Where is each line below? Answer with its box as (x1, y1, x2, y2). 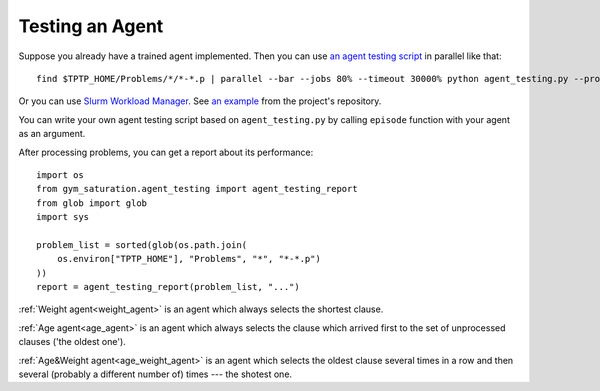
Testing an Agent (18, 15, 164, 37)
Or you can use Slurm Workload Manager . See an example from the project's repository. (18, 95, 382, 107)
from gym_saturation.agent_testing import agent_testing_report (36, 183, 359, 195)
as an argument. (18, 128, 86, 140)
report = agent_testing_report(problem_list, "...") (36, 281, 300, 293)
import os (36, 169, 84, 180)
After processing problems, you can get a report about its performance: (18, 146, 314, 158)
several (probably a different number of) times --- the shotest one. (18, 368, 293, 380)
